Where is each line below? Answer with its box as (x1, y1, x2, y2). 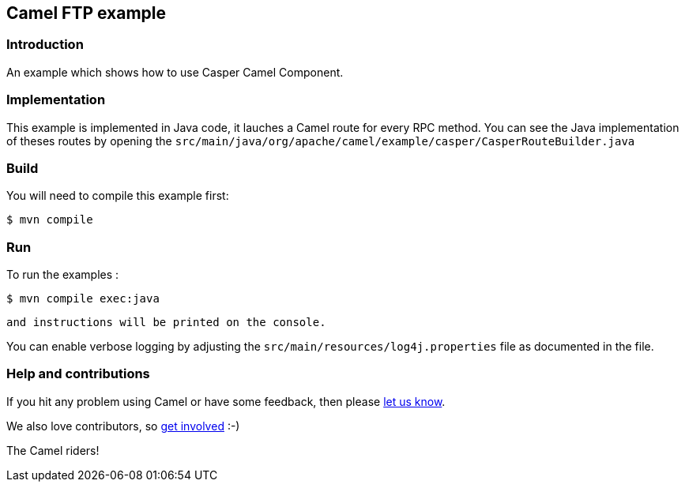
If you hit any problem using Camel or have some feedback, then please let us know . (6, 394, 446, 408)
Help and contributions (6, 366, 150, 382)
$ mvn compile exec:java (6, 292, 160, 306)
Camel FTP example (6, 3, 167, 23)
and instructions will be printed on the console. (6, 316, 326, 329)
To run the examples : (6, 268, 119, 282)
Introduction (6, 36, 84, 53)
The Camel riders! (6, 443, 100, 457)
